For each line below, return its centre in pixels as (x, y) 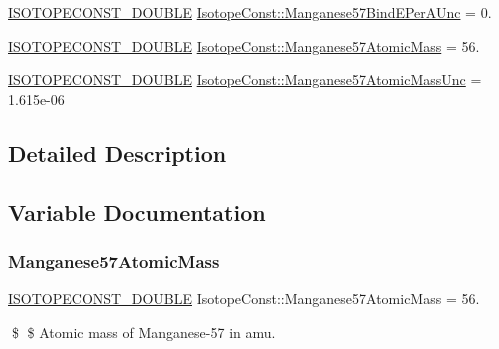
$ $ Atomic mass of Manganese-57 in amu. (143, 331)
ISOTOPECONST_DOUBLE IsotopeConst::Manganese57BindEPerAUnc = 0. (250, 12)
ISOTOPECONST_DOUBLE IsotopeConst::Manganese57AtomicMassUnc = (245, 79)
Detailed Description (117, 152)
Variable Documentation (137, 211)
